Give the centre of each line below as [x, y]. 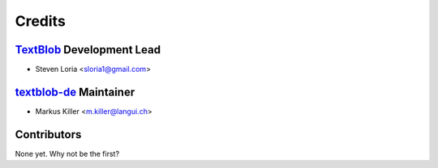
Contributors [48, 134]
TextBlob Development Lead [88, 50]
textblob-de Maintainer [75, 92]
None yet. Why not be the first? [67, 153]
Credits [41, 21]
